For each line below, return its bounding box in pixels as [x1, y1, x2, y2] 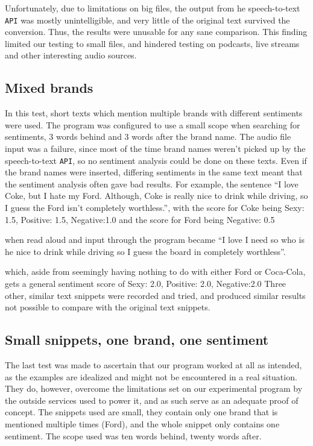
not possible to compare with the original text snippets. [5, 301, 210, 313]
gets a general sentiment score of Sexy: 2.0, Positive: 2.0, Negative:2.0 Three [5, 277, 286, 290]
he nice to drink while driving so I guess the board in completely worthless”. [5, 245, 286, 257]
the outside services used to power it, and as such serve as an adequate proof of [5, 394, 299, 406]
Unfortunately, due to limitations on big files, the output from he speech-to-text [5, 2, 300, 14]
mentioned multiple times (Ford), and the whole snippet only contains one [5, 417, 280, 430]
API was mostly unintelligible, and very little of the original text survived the [5, 13, 290, 26]
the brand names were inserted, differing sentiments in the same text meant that [5, 166, 303, 178]
